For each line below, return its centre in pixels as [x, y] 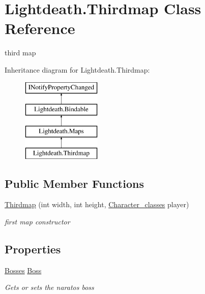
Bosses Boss [23, 270]
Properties [33, 249]
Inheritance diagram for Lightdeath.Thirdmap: [77, 69]
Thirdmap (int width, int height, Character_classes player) [97, 204]
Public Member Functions [74, 183]
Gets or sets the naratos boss [49, 287]
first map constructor [37, 222]
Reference [40, 28]
